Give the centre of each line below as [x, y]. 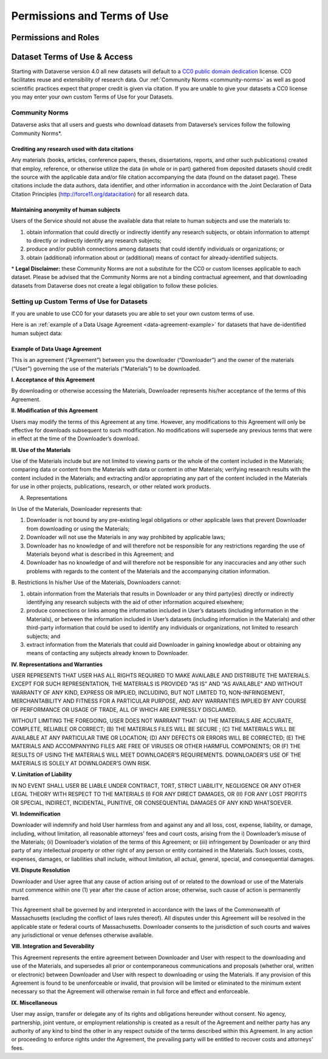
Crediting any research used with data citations [72, 148]
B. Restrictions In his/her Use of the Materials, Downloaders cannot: [96, 582]
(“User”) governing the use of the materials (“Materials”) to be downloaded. [106, 369]
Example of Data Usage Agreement [56, 349]
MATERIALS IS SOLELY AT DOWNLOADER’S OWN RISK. [81, 763]
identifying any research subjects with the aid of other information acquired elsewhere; [135, 602]
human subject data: [37, 333]
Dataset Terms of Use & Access [72, 57]
